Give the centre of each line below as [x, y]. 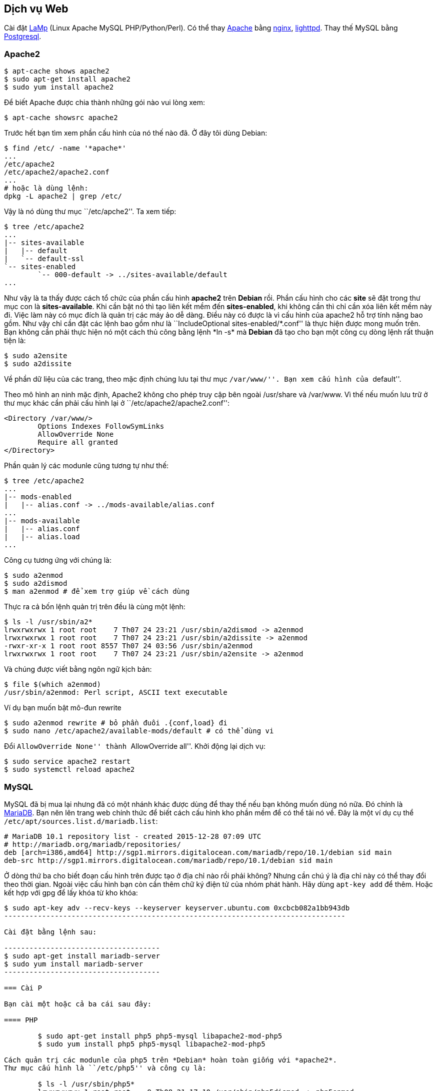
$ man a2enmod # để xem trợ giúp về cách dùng [97, 592]
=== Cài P [23, 988]
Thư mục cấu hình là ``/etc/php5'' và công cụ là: [105, 1068]
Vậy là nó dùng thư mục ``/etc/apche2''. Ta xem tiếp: [90, 212]
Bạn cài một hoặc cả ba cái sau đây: [78, 1004]
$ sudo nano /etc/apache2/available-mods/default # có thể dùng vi [139, 731]
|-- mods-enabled [38, 497]
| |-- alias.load [42, 537]
